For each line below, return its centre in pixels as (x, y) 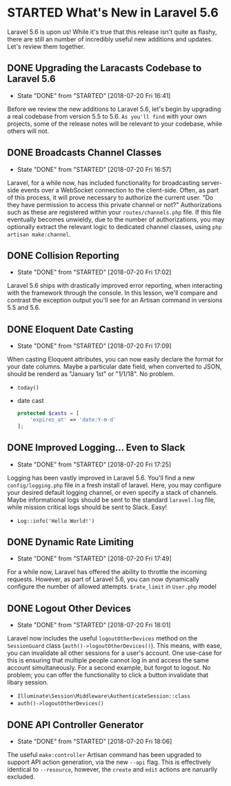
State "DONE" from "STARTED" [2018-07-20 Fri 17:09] (94, 346)
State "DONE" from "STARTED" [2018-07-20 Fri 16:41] (94, 95)
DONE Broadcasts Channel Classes (84, 153)
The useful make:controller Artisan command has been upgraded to (104, 755)
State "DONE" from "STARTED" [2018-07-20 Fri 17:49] (94, 559)
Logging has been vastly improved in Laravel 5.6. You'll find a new (101, 478)
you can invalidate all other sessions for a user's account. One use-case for (114, 653)
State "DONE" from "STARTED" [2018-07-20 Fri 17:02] (94, 272)
